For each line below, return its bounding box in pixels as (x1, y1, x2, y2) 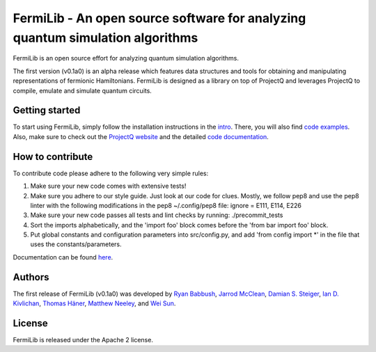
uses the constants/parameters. (30, 240, 122, 248)
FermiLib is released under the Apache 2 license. (13, 336, 153, 344)
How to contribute (13, 150, 93, 163)
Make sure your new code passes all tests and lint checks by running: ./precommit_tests (30, 211, 283, 219)
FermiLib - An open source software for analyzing (13, 10, 306, 26)
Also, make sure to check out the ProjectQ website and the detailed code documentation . (13, 132, 269, 141)
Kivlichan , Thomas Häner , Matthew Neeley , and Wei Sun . (13, 299, 176, 307)
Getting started (13, 104, 81, 116)
